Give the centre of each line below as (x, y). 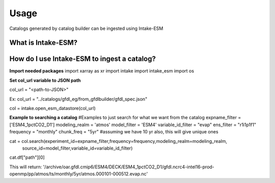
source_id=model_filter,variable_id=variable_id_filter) (77, 148)
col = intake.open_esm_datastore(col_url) (53, 108)
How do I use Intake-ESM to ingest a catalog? (83, 59)
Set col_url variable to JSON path (45, 80)
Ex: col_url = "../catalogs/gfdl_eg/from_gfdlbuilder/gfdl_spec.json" (78, 99)
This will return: (26, 167)
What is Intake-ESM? (43, 43)
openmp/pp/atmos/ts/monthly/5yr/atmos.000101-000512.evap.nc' (79, 174)
